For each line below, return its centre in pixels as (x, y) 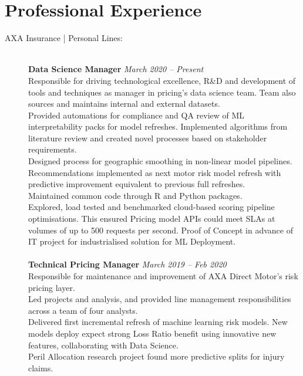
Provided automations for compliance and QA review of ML (137, 115)
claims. (41, 367)
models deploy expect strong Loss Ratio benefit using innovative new (152, 333)
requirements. (53, 149)
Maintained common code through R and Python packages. (135, 195)
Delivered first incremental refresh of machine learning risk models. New (158, 322)
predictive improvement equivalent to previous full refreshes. (137, 184)
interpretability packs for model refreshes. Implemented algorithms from (158, 126)
